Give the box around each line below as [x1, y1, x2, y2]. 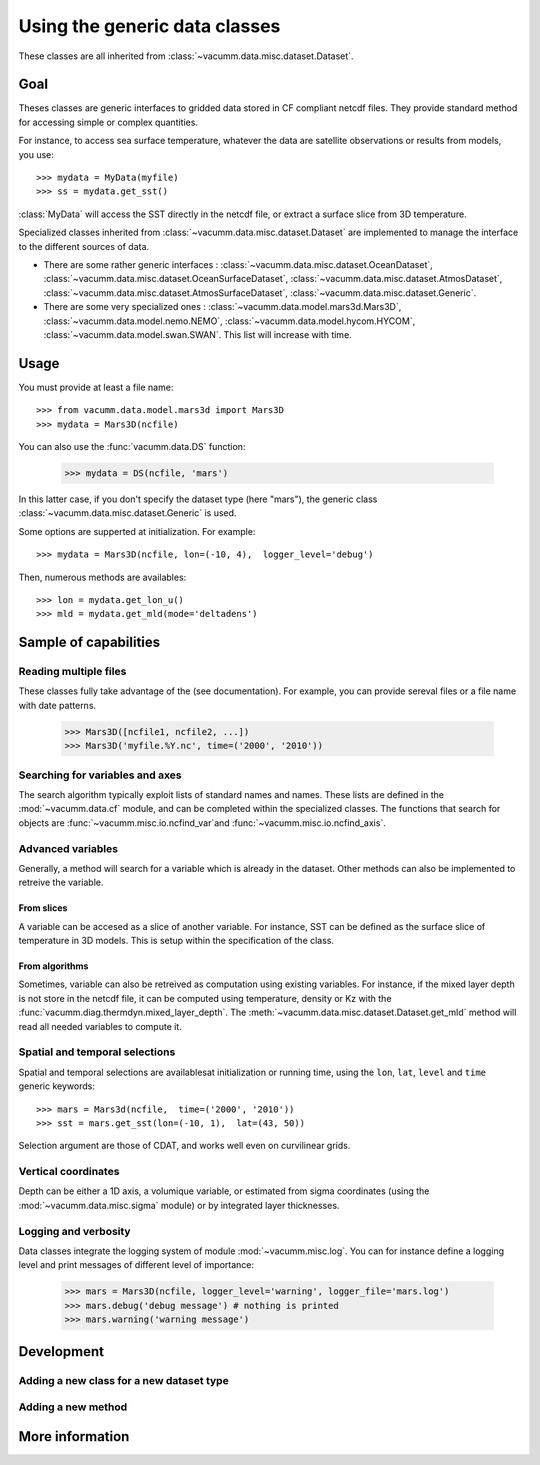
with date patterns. [18, 699, 97, 711]
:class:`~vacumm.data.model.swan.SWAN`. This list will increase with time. [43, 328, 352, 340]
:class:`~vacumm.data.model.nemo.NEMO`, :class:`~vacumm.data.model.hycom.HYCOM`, [43, 315, 416, 327]
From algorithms [18, 960, 89, 972]
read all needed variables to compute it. [18, 1020, 182, 1032]
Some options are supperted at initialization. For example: [18, 525, 256, 537]
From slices [18, 902, 68, 914]
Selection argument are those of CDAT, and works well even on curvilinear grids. [18, 1140, 351, 1152]
